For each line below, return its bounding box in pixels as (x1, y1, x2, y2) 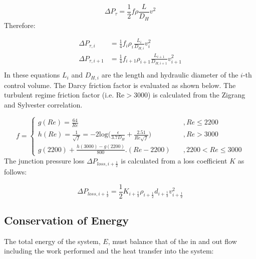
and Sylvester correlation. (4, 99, 83, 109)
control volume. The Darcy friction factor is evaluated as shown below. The (4, 79, 236, 90)
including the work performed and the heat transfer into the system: (4, 245, 214, 256)
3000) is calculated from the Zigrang (133, 89, 245, 100)
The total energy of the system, (4, 235, 101, 246)
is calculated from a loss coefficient (121, 155, 227, 165)
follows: (4, 166, 27, 176)
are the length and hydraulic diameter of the (101, 69, 238, 80)
